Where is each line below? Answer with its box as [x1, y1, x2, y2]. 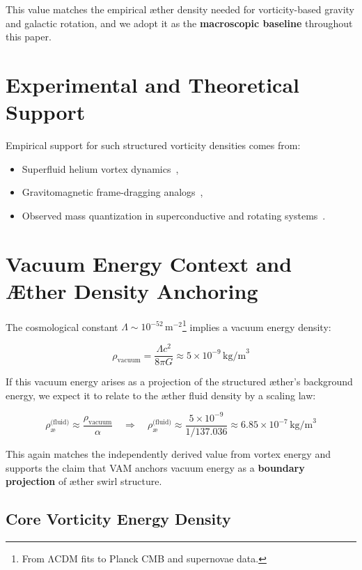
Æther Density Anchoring [6, 276, 258, 305]
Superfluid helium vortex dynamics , [22, 161, 179, 176]
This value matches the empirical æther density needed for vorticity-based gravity [6, 2, 354, 16]
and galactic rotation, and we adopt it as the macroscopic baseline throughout [6, 15, 353, 30]
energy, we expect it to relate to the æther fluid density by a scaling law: [6, 387, 316, 402]
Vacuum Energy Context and [6, 249, 292, 277]
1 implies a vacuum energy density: [182, 317, 331, 334]
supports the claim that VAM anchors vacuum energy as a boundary [6, 460, 305, 475]
